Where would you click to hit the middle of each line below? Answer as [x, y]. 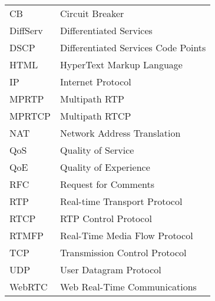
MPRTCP [30, 116]
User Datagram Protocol [111, 269]
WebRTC [29, 287]
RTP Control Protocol [106, 218]
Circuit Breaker [92, 13]
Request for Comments [107, 184]
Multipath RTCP [96, 116]
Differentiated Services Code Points [133, 47]
